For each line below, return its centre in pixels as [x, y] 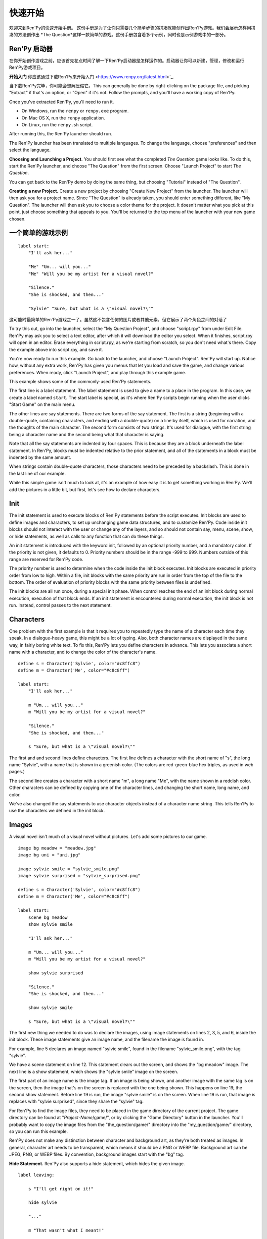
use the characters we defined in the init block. [57, 811]
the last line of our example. [38, 473]
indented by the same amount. [40, 457]
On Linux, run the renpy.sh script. [57, 124]
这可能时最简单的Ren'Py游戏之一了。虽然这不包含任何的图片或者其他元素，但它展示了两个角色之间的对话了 [118, 319]
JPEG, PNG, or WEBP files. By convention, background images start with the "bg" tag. [97, 1154]
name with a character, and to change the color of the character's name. [83, 652]
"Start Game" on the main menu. [42, 404]
